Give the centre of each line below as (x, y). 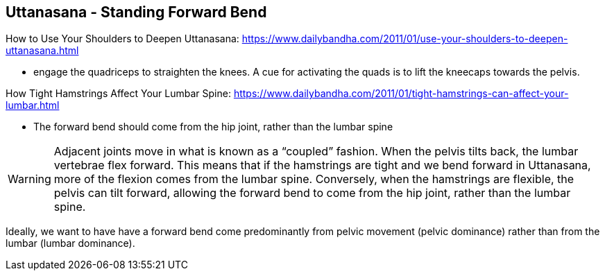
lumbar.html (33, 105)
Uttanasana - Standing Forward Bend (136, 12)
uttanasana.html (42, 51)
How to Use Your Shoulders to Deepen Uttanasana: (122, 39)
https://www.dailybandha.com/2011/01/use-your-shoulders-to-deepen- (405, 39)
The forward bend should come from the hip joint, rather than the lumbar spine (213, 127)
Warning (29, 179)
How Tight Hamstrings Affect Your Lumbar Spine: (118, 94)
